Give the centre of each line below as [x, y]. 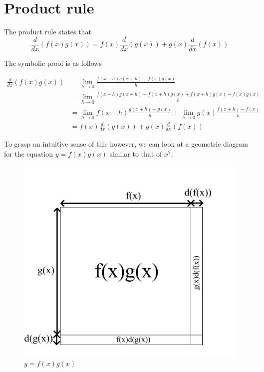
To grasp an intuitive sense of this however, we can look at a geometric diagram [126, 144]
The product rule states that [48, 32]
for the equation [29, 154]
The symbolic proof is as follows [53, 63]
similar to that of [136, 154]
